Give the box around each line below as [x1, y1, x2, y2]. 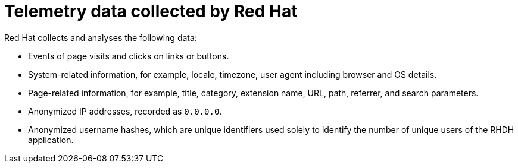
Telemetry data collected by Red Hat [4, 1, 298, 21]
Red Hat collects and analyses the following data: [4, 32, 197, 43]
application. [28, 134, 74, 145]
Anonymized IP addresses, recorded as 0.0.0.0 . [28, 106, 222, 116]
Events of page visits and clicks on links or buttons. [28, 50, 229, 61]
